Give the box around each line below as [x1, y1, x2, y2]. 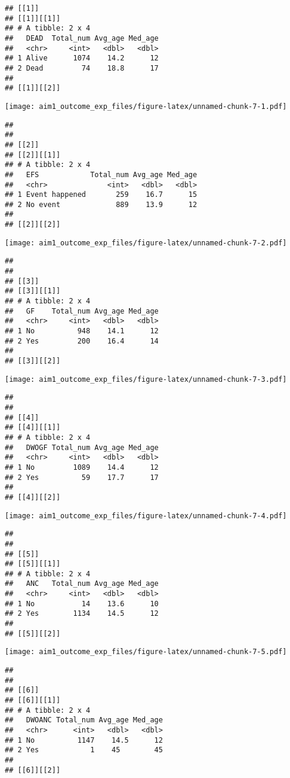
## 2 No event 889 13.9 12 [5, 200, 198, 209]
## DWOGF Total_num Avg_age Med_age [5, 443, 159, 452]
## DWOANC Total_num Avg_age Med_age [5, 716, 163, 725]
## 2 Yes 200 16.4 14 [5, 336, 159, 345]
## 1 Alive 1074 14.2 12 [5, 54, 159, 63]
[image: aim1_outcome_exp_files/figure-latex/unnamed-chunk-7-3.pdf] [5, 375, 287, 384]
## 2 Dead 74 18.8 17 [5, 63, 159, 72]
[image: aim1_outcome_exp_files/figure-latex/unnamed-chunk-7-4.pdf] [5, 511, 287, 520]
